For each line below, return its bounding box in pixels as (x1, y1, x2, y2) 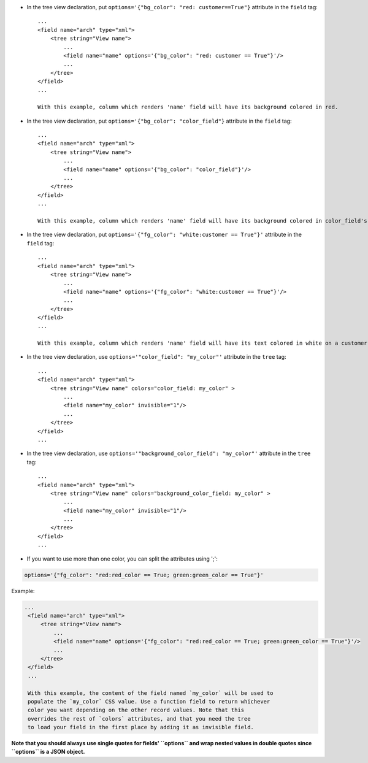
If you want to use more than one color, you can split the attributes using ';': (26, 555, 218, 562)
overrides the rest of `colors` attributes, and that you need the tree (28, 715, 251, 722)
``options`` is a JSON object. (11, 748, 85, 756)
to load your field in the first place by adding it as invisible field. (28, 724, 255, 731)
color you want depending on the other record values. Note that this (28, 707, 245, 714)
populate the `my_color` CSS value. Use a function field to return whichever (28, 698, 270, 705)
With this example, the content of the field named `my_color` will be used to (28, 689, 274, 696)
